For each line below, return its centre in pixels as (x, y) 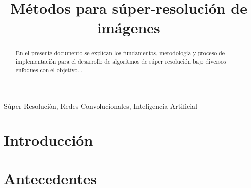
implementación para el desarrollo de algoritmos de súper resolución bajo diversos (121, 61)
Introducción (49, 140)
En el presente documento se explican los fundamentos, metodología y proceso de (120, 53)
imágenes (129, 27)
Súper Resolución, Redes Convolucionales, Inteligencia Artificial (100, 106)
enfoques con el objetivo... (49, 69)
